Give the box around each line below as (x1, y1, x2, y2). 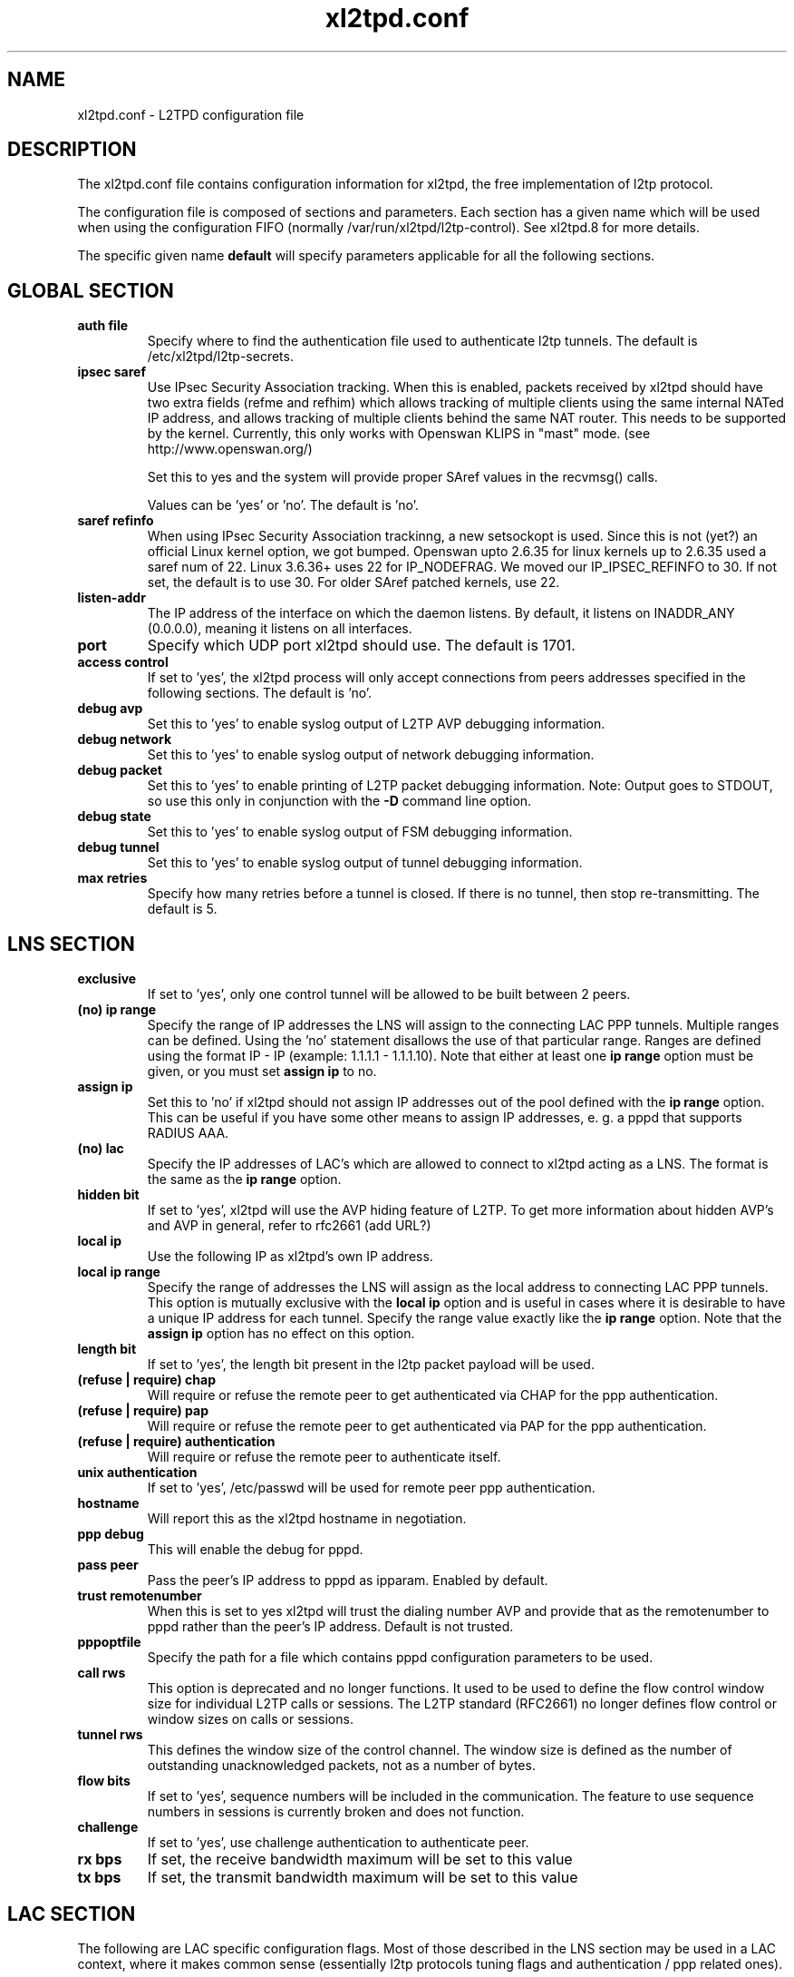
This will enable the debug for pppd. (147, 1541, 363, 1558)
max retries (77, 870, 148, 886)
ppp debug (77, 1526, 144, 1542)
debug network (77, 731, 172, 748)
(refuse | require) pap (77, 1403, 208, 1419)
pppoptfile (77, 1634, 141, 1650)
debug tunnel (77, 839, 160, 856)
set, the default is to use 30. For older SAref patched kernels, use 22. (147, 574, 560, 591)
